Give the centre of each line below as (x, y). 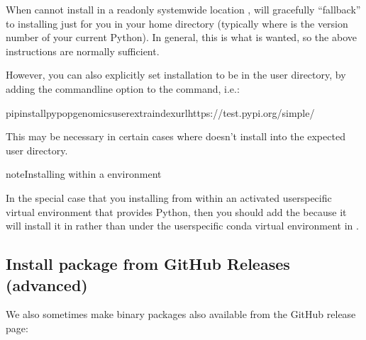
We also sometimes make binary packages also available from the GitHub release (181, 314)
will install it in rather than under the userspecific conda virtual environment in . (182, 226)
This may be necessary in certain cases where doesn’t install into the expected (176, 136)
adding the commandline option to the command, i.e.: (123, 88)
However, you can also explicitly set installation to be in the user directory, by (176, 75)
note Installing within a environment (84, 174)
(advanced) (47, 284)
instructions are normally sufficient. (83, 51)
